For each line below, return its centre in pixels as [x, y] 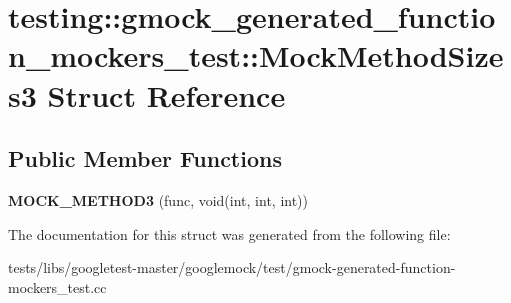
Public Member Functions [145, 158]
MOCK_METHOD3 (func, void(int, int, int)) [158, 199]
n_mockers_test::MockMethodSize [256, 55]
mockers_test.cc [57, 286]
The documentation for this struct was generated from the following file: [229, 233]
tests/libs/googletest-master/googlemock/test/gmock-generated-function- [232, 267]
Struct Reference [166, 94]
